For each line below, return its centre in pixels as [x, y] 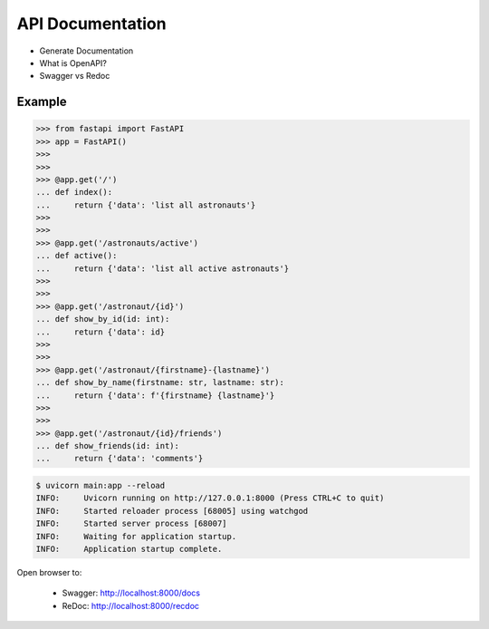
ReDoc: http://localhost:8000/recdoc [130, 605]
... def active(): [77, 256]
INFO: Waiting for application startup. [136, 536]
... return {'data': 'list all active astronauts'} [163, 268]
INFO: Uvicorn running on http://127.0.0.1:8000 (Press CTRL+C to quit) [210, 498]
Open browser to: [49, 572]
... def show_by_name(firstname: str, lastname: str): [160, 382]
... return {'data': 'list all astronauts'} [146, 205]
